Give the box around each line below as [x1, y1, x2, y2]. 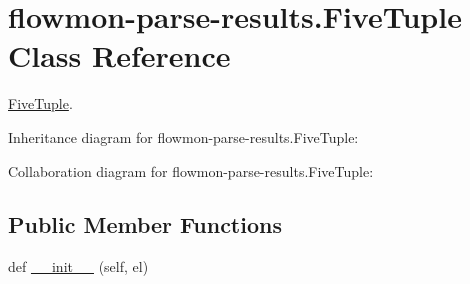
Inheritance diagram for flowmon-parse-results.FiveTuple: [8, 126, 359, 147]
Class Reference [8, 35, 231, 76]
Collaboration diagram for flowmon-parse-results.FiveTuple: [8, 160, 374, 181]
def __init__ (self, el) [8, 256, 149, 277]
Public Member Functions [8, 209, 282, 240]
